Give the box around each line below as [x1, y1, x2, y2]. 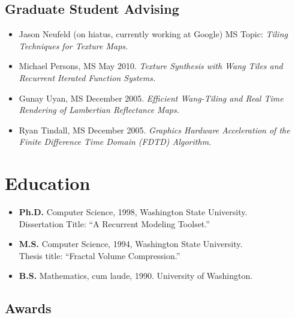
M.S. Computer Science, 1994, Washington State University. [19, 237, 243, 250]
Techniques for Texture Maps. [19, 39, 128, 52]
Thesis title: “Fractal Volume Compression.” [19, 249, 180, 261]
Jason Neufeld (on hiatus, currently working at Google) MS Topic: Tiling [19, 28, 288, 40]
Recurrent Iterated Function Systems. [19, 71, 156, 84]
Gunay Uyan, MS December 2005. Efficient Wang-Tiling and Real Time [19, 91, 284, 104]
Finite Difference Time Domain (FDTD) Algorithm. [19, 135, 212, 148]
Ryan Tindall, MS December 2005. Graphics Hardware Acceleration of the [19, 123, 290, 136]
